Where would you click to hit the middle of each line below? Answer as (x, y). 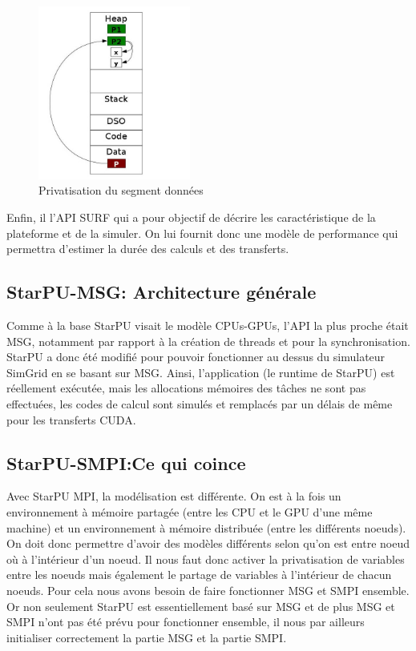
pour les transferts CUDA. (71, 419)
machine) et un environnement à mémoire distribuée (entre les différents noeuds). (206, 527)
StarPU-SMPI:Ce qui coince (126, 462)
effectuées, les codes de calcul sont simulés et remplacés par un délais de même (200, 404)
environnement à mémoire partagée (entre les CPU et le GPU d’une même (190, 511)
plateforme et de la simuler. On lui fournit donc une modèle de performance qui (202, 233)
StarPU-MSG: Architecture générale (162, 292)
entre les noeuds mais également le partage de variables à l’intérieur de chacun (199, 575)
